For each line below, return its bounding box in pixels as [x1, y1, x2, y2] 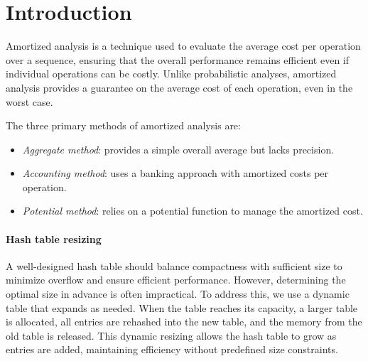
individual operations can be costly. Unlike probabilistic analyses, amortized [6, 66, 337, 81]
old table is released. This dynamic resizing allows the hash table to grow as [6, 328, 337, 343]
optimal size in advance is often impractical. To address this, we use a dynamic [6, 286, 350, 301]
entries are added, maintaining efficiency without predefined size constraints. [6, 342, 338, 357]
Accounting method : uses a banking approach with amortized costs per [22, 166, 329, 180]
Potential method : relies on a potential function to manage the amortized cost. [22, 203, 363, 218]
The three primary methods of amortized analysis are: [6, 118, 241, 133]
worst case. [6, 94, 53, 109]
